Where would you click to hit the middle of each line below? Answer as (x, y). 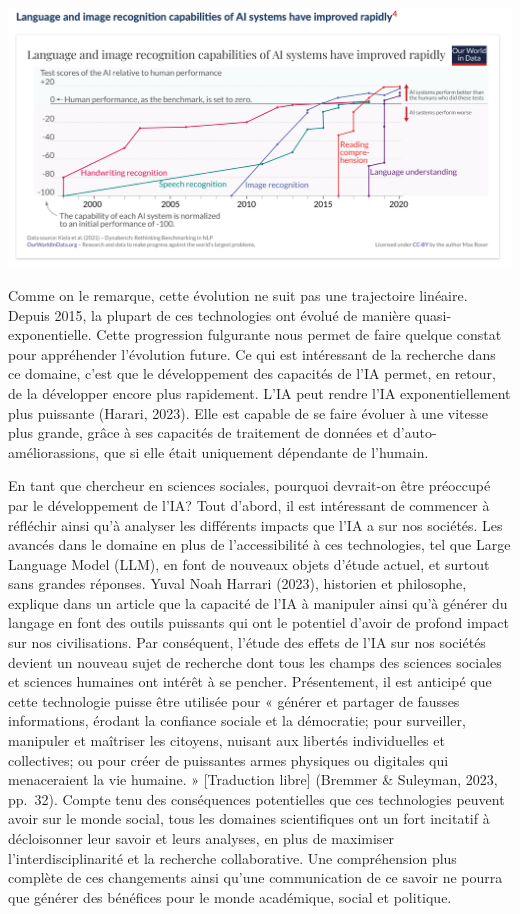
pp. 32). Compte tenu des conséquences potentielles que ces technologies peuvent (256, 798)
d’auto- (415, 432)
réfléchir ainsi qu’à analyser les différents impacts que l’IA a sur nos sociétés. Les (255, 524)
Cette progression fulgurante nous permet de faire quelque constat (299, 334)
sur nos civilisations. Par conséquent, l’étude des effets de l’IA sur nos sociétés (247, 642)
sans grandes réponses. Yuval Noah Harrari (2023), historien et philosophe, (237, 583)
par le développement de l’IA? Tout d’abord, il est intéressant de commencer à (249, 504)
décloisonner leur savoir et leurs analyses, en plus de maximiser (201, 838)
